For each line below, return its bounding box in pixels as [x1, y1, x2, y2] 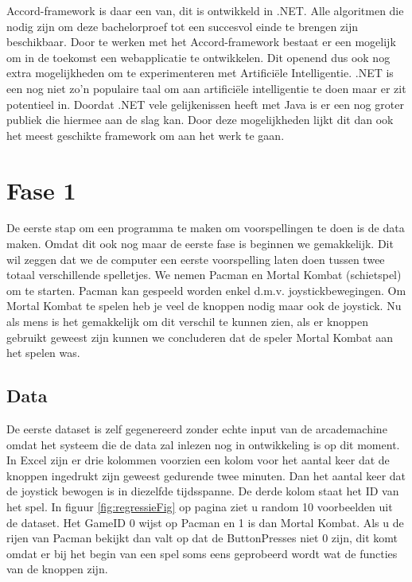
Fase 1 [6, 173, 76, 206]
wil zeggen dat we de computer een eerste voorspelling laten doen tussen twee [6, 250, 385, 267]
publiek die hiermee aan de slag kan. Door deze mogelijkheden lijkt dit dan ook [6, 111, 394, 128]
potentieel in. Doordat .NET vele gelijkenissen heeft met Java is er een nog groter [6, 95, 404, 112]
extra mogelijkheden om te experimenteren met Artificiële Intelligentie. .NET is [6, 64, 394, 81]
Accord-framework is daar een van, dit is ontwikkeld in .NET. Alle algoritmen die [6, 2, 404, 18]
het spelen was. [6, 344, 80, 361]
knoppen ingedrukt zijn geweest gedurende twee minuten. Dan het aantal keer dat [6, 467, 406, 483]
